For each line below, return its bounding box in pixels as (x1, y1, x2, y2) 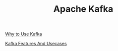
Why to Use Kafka (5, 31, 42, 37)
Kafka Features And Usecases (5, 41, 67, 47)
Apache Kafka (53, 3, 114, 15)
